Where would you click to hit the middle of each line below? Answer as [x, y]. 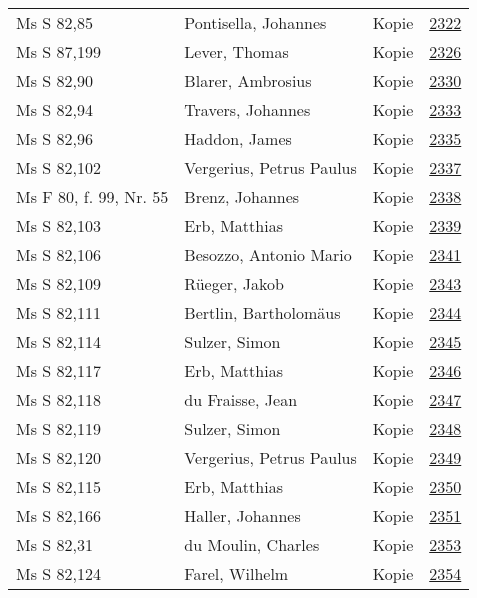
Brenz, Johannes [242, 196]
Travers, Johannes [247, 109]
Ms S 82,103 [58, 225]
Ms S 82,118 [58, 399]
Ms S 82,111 [58, 312]
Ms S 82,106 [58, 254]
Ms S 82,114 [58, 341]
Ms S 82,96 [54, 138]
